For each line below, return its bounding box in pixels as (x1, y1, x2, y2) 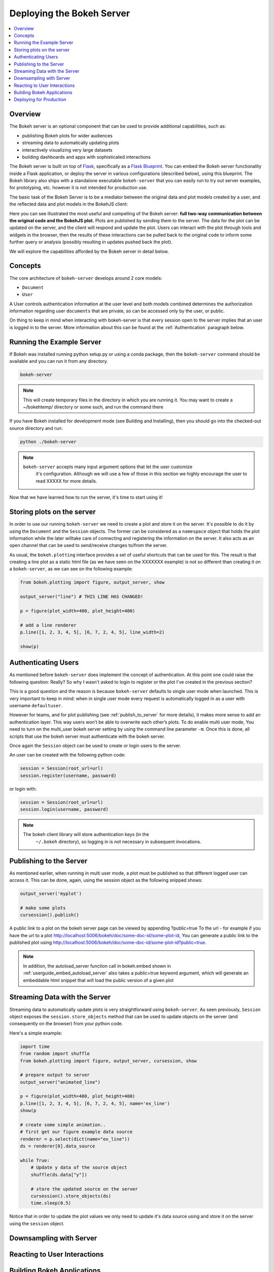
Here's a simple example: (9, 1030, 62, 1036)
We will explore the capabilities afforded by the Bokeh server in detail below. (9, 248, 169, 254)
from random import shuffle (20, 1051, 90, 1057)
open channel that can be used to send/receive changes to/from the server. (9, 542, 167, 548)
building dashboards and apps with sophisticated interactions (22, 154, 151, 160)
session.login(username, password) (20, 806, 109, 813)
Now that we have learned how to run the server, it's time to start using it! (9, 494, 163, 501)
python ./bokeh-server (20, 439, 77, 445)
